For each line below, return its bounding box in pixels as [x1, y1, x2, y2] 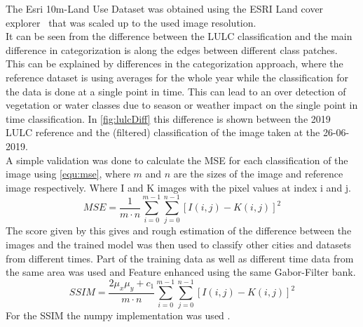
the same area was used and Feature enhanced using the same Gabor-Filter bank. [6, 265, 356, 279]
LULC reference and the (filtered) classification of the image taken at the [6, 125, 320, 140]
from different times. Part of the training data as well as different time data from [6, 251, 354, 265]
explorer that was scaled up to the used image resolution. [6, 15, 256, 29]
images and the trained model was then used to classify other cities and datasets [6, 237, 351, 252]
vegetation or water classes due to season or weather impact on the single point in [6, 98, 358, 112]
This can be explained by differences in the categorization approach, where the [6, 56, 343, 71]
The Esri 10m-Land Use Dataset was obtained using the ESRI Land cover [6, 1, 324, 15]
